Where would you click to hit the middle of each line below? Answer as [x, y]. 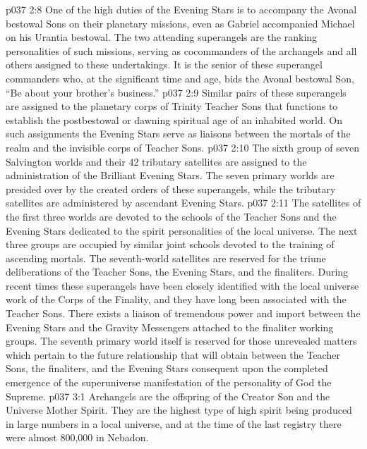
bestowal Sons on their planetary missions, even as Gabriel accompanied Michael [180, 23]
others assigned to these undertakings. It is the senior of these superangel [164, 64]
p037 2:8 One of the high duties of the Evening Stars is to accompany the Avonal [181, 9]
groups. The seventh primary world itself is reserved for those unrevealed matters [181, 341]
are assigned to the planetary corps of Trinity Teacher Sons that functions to [172, 106]
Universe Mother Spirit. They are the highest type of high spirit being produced [179, 410]
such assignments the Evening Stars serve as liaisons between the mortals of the [178, 134]
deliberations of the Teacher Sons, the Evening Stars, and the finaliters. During [177, 272]
